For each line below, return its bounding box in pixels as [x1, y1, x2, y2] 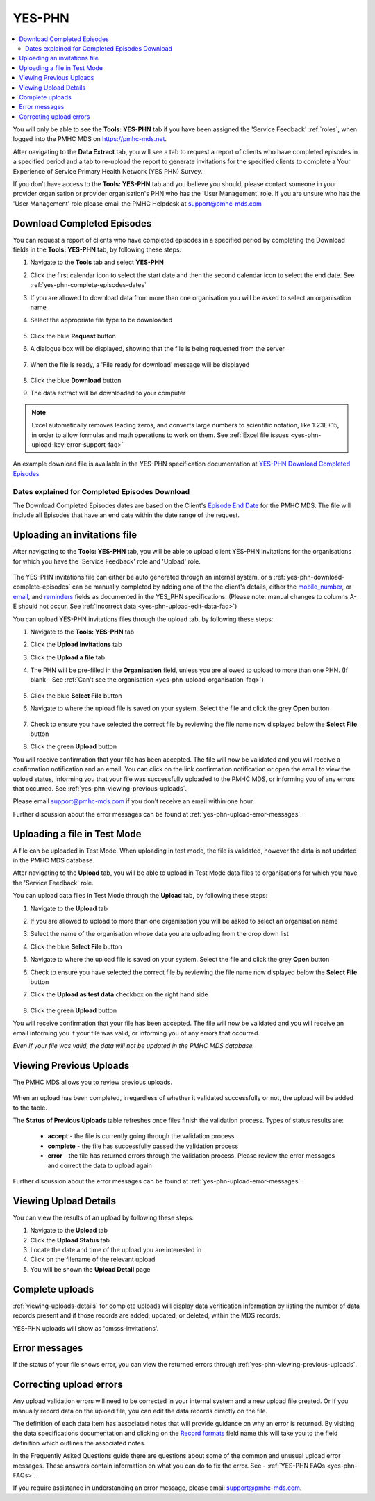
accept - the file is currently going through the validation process [47, 1132, 235, 1140]
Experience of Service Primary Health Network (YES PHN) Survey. [12, 167, 203, 175]
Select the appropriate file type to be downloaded [30, 316, 173, 325]
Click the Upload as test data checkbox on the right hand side [30, 990, 208, 999]
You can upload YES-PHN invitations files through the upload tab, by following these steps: [12, 615, 274, 623]
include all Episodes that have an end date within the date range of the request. [12, 511, 240, 519]
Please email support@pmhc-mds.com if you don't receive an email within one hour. [12, 797, 255, 805]
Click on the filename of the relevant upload [30, 1255, 156, 1264]
